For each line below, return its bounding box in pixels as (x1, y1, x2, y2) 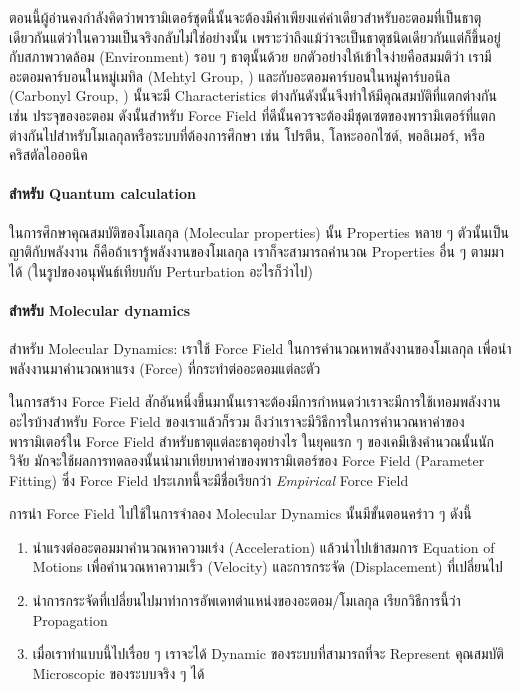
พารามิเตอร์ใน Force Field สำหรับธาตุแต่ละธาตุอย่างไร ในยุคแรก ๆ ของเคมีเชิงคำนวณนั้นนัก (9, 430, 495, 451)
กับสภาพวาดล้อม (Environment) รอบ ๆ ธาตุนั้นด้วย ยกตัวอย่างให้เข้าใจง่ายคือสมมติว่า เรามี (9, 46, 492, 67)
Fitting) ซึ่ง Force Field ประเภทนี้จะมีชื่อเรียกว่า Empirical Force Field (9, 469, 409, 490)
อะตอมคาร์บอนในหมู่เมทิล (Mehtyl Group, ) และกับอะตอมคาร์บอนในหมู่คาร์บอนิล (9, 65, 451, 86)
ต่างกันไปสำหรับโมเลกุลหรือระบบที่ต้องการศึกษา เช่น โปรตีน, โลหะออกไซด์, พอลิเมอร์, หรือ (9, 124, 485, 145)
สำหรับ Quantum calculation (9, 183, 196, 204)
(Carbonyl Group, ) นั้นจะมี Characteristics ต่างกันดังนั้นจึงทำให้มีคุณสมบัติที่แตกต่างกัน (9, 85, 497, 106)
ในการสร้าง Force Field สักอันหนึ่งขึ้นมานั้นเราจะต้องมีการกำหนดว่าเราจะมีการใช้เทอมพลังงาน (9, 391, 501, 412)
